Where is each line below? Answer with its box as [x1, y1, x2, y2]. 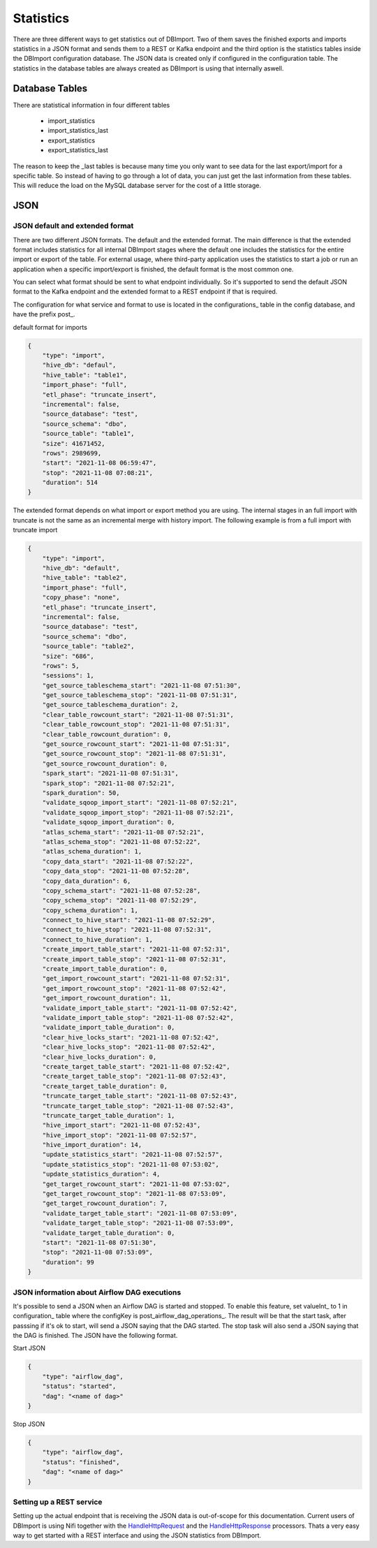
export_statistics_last [47, 146, 108, 154]
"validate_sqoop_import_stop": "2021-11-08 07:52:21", [42, 808, 234, 817]
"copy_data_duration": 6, [42, 877, 131, 885]
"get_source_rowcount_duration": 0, [42, 759, 168, 768]
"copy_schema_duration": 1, [42, 906, 139, 914]
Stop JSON [13, 1419, 45, 1428]
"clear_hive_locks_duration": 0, [42, 1053, 157, 1061]
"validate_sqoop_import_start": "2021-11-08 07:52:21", [42, 798, 238, 807]
